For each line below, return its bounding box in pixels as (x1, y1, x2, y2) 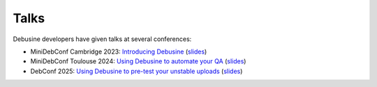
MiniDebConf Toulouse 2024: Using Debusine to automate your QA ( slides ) (30, 57, 246, 65)
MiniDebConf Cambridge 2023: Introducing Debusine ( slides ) (30, 47, 207, 56)
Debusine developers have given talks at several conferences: (13, 35, 192, 43)
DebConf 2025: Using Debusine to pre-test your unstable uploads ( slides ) (30, 67, 243, 75)
